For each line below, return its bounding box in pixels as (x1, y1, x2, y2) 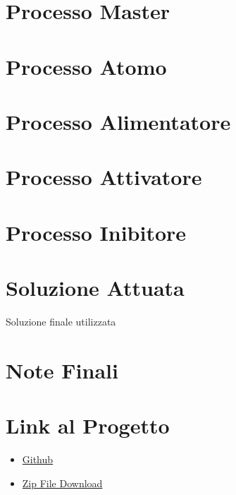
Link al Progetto (6, 411, 170, 440)
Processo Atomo (6, 52, 167, 80)
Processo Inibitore (6, 217, 187, 246)
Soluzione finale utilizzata (6, 314, 116, 328)
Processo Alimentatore (6, 107, 231, 136)
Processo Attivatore (6, 162, 202, 191)
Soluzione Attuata (6, 273, 185, 302)
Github (22, 452, 54, 467)
